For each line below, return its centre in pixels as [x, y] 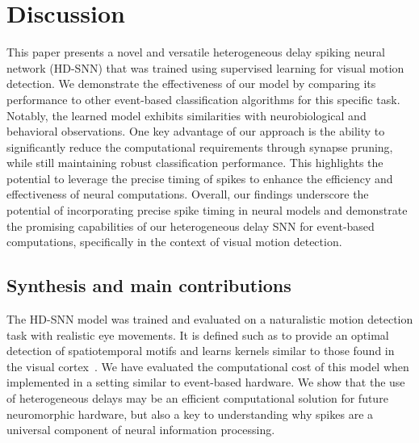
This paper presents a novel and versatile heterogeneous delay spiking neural [196, 52]
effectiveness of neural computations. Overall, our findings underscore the [188, 194]
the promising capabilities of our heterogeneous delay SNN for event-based [191, 226]
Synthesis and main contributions [149, 285]
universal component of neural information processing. [141, 430]
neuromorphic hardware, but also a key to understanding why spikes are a [190, 414]
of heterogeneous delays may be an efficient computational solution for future [197, 398]
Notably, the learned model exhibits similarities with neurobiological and [186, 115]
